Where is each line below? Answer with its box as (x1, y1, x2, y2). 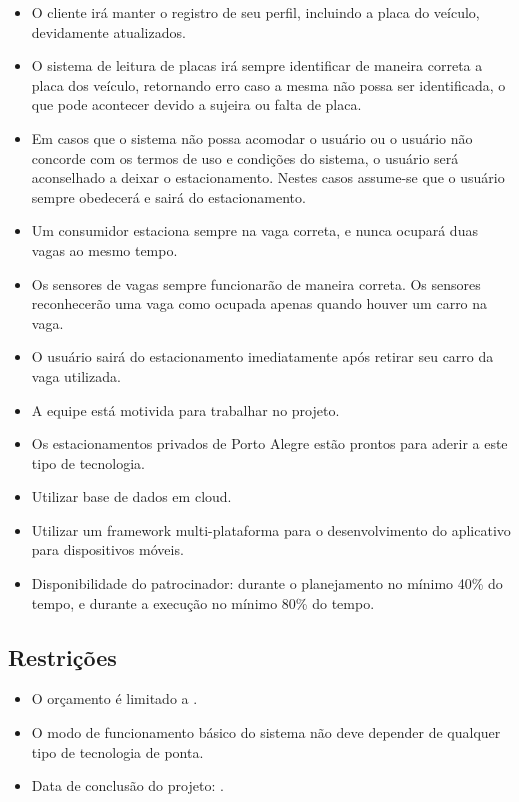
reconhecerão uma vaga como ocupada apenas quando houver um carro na (31, 293, 488, 314)
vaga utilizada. (31, 365, 121, 386)
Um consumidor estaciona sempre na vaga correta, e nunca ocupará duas (31, 220, 478, 241)
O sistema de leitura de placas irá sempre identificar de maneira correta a (31, 55, 483, 76)
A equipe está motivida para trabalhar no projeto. (31, 399, 340, 420)
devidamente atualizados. (31, 21, 186, 42)
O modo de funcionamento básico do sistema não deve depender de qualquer (31, 722, 501, 743)
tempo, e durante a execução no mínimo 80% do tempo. (31, 592, 375, 613)
